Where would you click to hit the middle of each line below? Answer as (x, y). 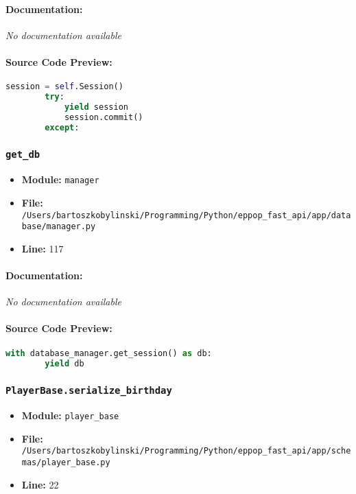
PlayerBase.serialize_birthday (89, 391)
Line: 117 (43, 248)
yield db (64, 363)
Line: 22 (40, 484)
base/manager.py (59, 227)
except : (62, 127)
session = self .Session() (64, 87)
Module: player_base (70, 415)
